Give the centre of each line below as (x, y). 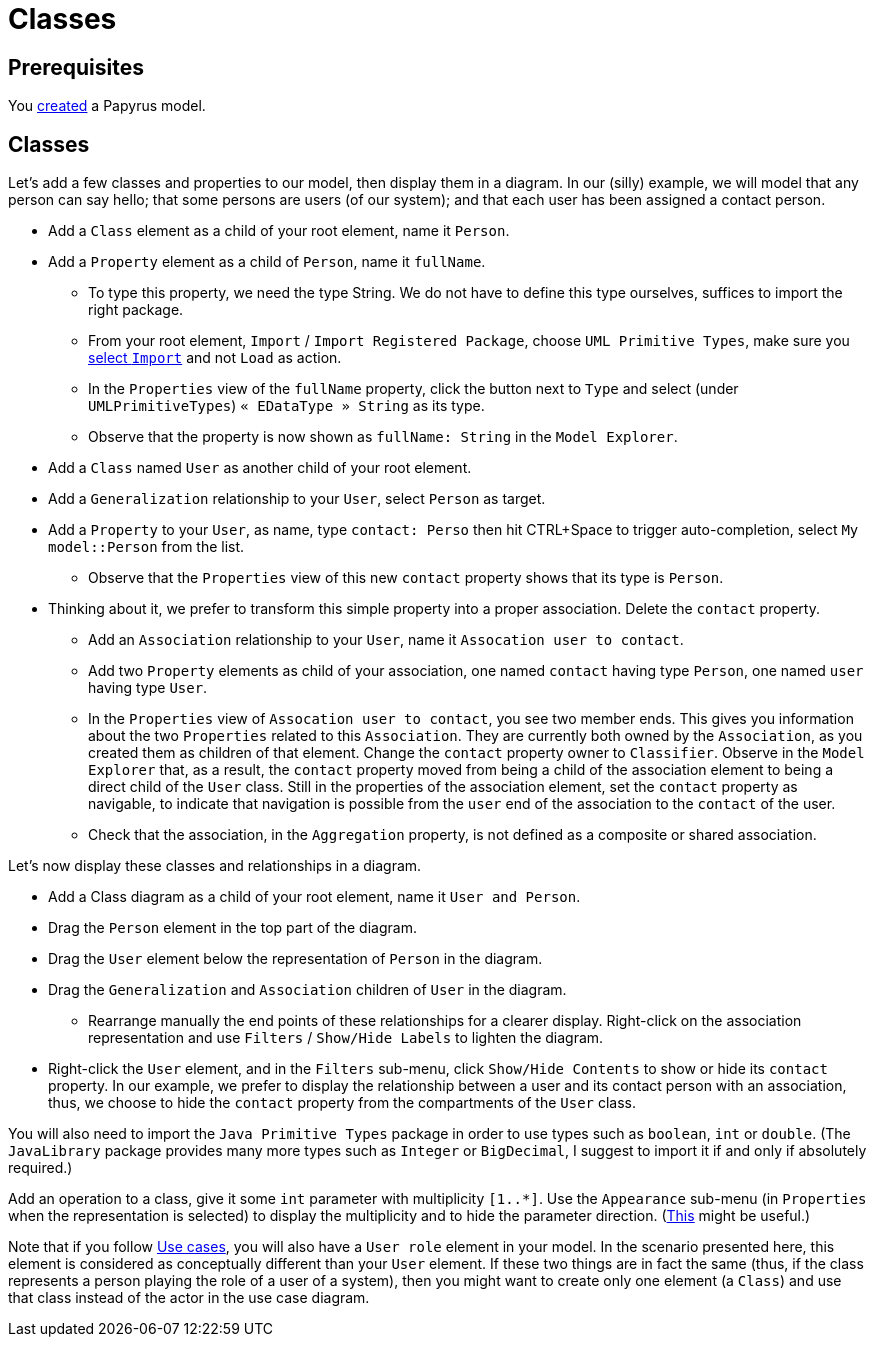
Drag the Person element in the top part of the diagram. (232, 928)
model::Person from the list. (146, 547)
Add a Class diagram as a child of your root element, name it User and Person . (314, 897)
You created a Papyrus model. (107, 106)
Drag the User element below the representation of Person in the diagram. (295, 959)
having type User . (148, 688)
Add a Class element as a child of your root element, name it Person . (279, 231)
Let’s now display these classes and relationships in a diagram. (215, 866)
